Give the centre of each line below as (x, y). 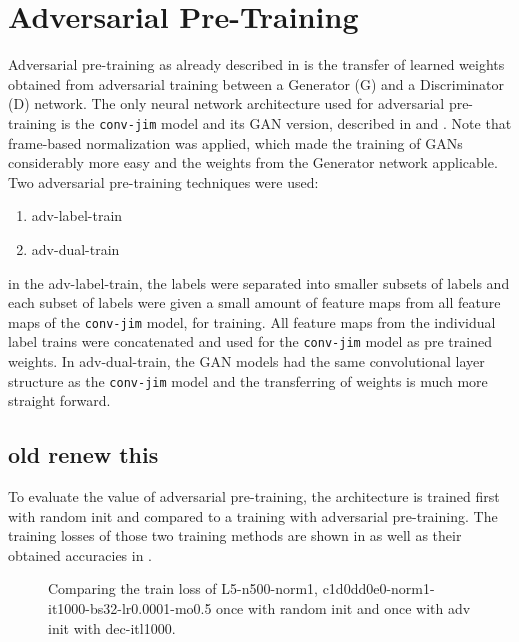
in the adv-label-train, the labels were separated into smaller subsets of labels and (259, 282)
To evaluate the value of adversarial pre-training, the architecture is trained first (254, 496)
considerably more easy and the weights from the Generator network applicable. (253, 162)
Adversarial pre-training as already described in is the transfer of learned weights (256, 64)
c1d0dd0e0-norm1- (378, 588)
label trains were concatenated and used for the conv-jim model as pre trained (250, 341)
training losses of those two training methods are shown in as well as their (235, 535)
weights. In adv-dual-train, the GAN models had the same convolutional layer (246, 361)
